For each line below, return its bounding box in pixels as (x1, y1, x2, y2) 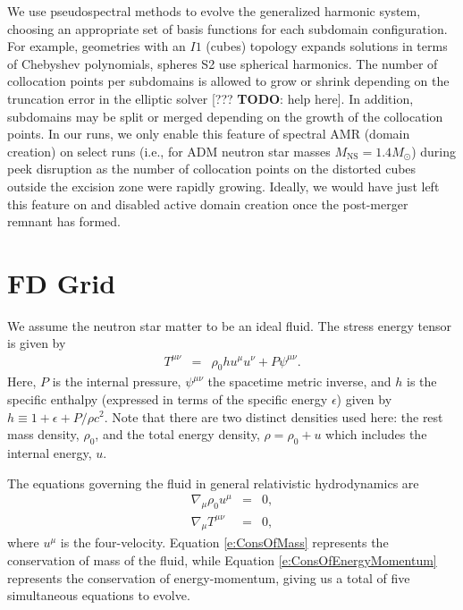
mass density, (7, 425, 80, 444)
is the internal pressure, (52, 372, 181, 391)
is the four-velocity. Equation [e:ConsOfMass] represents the (60, 533, 389, 552)
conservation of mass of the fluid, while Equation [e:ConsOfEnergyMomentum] (7, 550, 437, 569)
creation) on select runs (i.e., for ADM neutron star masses (7, 141, 331, 160)
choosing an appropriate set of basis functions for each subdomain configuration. (7, 19, 448, 38)
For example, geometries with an (7, 37, 186, 55)
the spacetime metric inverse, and (207, 372, 391, 391)
